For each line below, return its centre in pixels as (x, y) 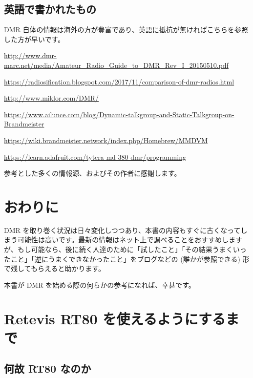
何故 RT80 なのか (48, 368)
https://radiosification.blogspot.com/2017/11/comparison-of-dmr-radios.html (119, 81)
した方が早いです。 (34, 39)
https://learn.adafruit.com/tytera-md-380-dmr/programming (95, 157)
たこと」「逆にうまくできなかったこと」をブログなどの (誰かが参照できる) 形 (127, 259)
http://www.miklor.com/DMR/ (52, 98)
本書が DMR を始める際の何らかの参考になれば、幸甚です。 (100, 284)
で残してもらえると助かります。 (55, 268)
